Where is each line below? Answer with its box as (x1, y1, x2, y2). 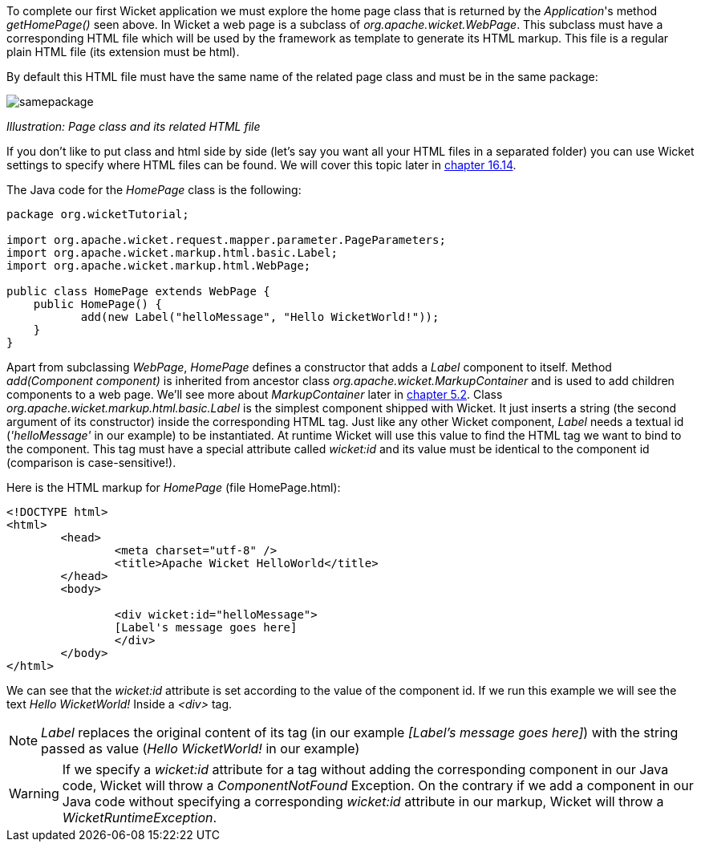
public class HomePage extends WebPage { (6, 285, 270, 298)
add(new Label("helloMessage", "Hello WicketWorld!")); (80, 310, 440, 323)
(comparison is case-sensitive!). (6, 456, 176, 469)
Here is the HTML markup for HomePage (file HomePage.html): (6, 481, 341, 494)
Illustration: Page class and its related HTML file (6, 120, 261, 133)
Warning (9, 785, 59, 801)
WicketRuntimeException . (62, 809, 217, 826)
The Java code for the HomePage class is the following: (6, 183, 302, 197)
